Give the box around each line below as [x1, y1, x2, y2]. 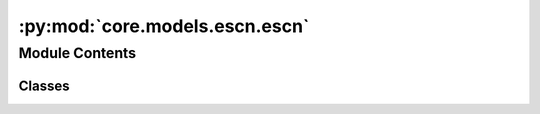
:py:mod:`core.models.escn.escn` [18, 15, 310, 37]
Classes [18, 77, 70, 94]
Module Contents [18, 44, 137, 62]
